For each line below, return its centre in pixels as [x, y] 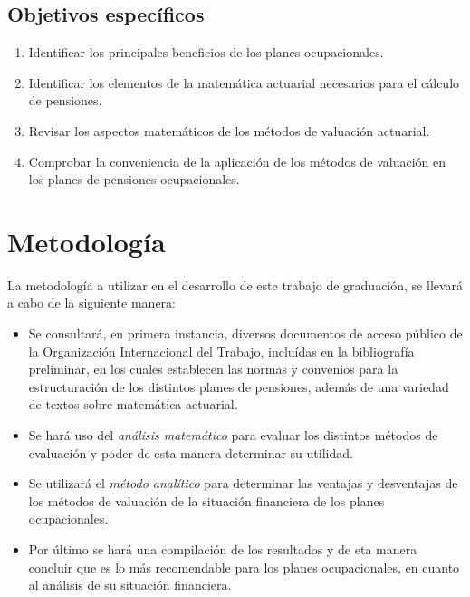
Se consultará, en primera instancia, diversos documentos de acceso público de [245, 333]
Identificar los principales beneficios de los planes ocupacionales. [206, 52]
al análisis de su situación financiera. [130, 585]
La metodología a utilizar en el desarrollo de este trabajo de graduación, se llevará [235, 284]
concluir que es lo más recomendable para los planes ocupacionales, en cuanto [244, 567]
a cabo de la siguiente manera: [91, 303]
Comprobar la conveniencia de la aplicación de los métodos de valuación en [237, 161]
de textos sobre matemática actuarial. [133, 404]
